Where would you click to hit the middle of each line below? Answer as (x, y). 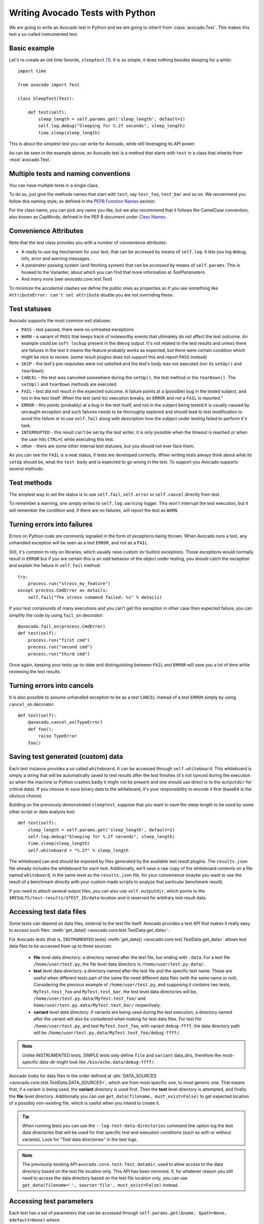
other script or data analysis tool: (42, 812)
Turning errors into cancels (51, 686)
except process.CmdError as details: (63, 590)
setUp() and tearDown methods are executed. (69, 384)
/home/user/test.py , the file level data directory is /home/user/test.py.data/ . (119, 964)
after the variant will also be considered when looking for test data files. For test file (117, 1019)
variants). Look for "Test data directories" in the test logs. (80, 1139)
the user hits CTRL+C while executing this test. (68, 439)
